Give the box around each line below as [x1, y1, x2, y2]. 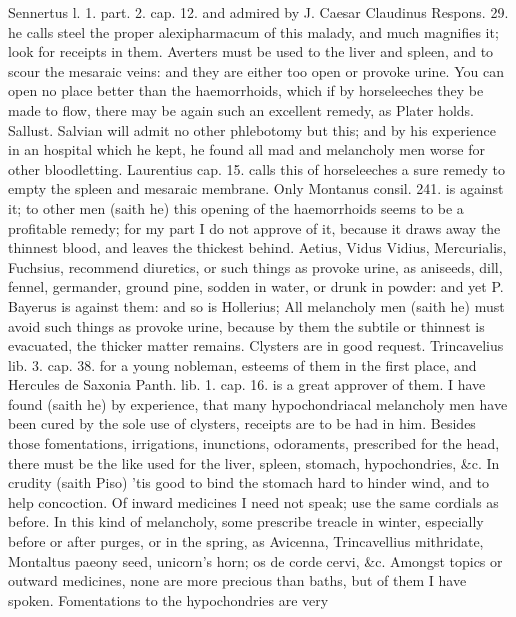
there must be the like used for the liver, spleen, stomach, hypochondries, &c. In [8, 452, 500, 473]
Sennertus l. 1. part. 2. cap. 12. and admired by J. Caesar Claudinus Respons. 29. [8, 2, 509, 22]
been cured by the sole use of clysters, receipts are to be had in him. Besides [8, 413, 476, 434]
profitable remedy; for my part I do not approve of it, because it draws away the [8, 217, 501, 238]
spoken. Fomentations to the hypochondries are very [8, 589, 329, 610]
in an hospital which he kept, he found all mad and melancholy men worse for [8, 139, 486, 160]
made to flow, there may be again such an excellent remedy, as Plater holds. [8, 99, 475, 120]
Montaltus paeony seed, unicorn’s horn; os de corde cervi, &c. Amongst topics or [8, 550, 503, 571]
